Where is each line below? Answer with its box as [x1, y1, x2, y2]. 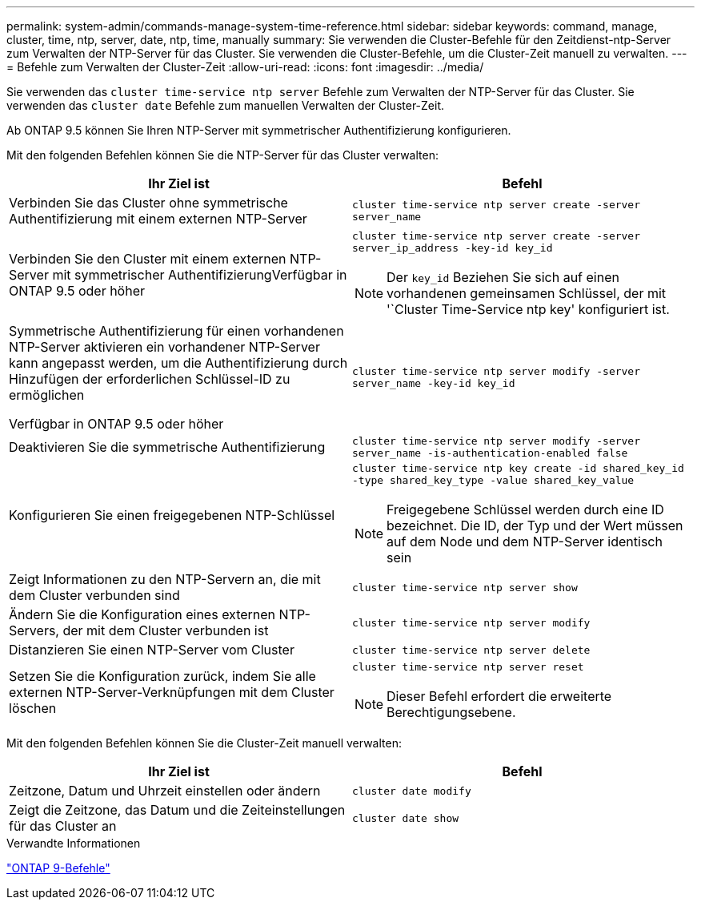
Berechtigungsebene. [387, 704, 516, 720]
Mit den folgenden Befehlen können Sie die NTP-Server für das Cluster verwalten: [6, 148, 439, 162]
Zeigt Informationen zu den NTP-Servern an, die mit [9, 571, 321, 587]
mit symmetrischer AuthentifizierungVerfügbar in [52, 267, 347, 283]
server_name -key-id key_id [352, 377, 515, 389]
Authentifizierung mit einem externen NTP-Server [9, 211, 307, 227]
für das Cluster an [9, 818, 117, 834]
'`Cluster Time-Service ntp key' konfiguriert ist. [387, 301, 670, 317]
